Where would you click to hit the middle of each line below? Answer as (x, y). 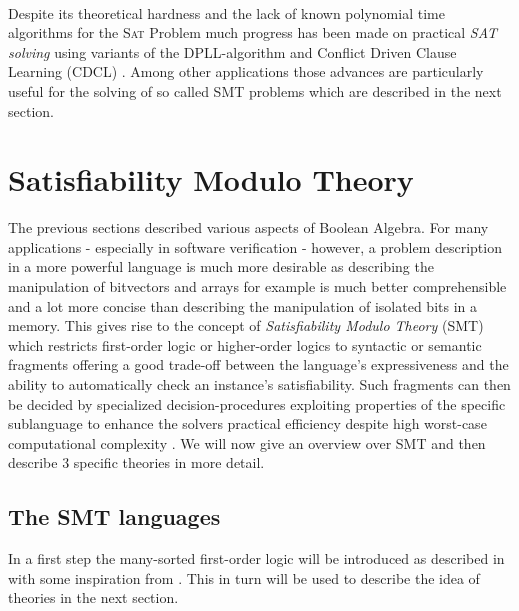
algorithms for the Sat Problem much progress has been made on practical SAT (253, 32)
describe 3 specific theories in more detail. (136, 462)
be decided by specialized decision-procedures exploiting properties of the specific (257, 403)
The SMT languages (114, 516)
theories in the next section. (93, 597)
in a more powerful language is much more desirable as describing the (221, 266)
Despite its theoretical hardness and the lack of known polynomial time (226, 12)
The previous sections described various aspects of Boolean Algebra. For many (248, 227)
